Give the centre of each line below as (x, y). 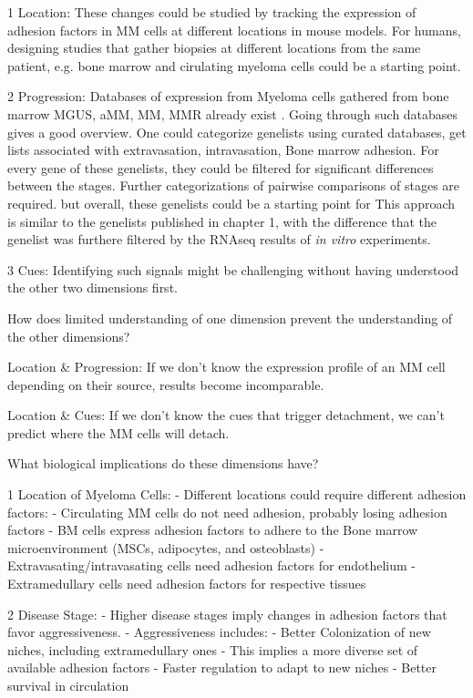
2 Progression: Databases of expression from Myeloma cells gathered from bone (228, 96)
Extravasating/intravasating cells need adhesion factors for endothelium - (211, 565)
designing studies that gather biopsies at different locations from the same (214, 48)
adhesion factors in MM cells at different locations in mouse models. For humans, (234, 30)
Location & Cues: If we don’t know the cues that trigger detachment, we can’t (226, 415)
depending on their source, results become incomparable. (166, 384)
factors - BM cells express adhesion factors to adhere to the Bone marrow (213, 530)
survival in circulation (68, 685)
